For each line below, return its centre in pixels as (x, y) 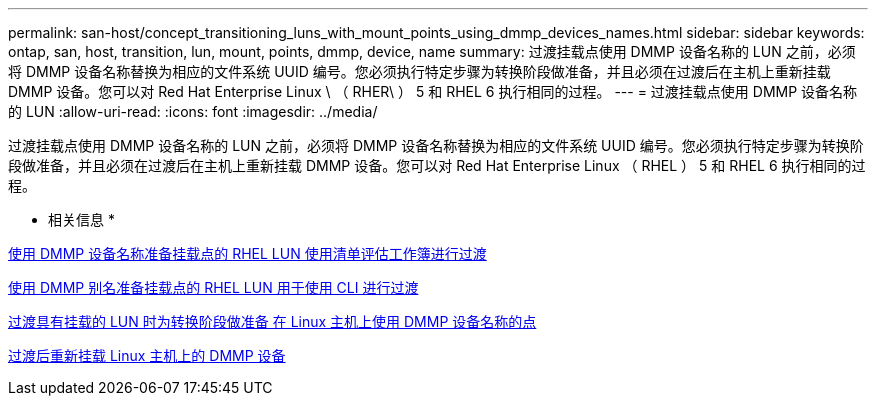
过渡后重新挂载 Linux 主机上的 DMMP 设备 (147, 355)
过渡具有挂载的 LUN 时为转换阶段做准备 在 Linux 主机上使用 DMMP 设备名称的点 (272, 321)
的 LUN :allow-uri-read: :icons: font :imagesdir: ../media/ (193, 111)
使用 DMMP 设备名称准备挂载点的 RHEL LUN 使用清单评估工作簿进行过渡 (247, 253)
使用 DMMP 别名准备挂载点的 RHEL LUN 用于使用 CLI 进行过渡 (213, 287)
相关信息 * (81, 219)
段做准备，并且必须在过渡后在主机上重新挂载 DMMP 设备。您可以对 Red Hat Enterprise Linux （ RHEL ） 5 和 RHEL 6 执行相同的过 (437, 165)
